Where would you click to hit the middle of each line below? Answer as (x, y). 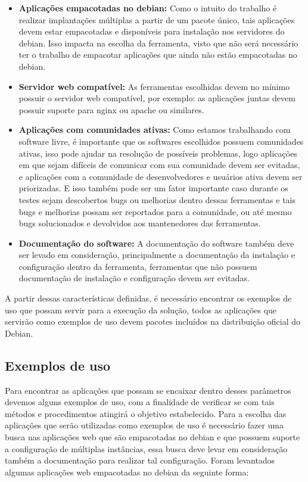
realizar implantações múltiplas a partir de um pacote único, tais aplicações (157, 19)
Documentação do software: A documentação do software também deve (156, 243)
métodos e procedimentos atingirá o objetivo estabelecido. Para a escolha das (146, 413)
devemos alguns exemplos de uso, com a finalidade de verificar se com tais (140, 402)
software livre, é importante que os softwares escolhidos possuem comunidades (161, 141)
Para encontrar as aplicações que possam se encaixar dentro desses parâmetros (148, 390)
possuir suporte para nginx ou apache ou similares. (111, 109)
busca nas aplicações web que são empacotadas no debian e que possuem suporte (153, 437)
